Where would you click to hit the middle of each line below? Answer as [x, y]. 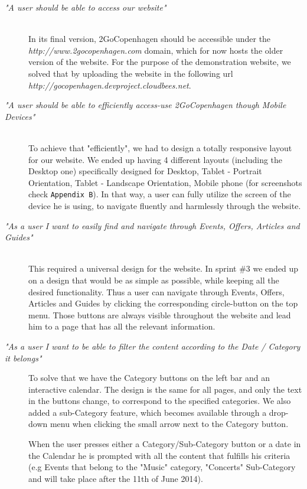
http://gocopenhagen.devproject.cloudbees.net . [110, 85]
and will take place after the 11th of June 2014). [116, 478]
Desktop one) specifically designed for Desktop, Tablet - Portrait [145, 171]
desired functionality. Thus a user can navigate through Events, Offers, [156, 291]
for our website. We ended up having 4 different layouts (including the [156, 159]
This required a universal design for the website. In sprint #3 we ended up [164, 268]
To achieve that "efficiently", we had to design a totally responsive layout [160, 147]
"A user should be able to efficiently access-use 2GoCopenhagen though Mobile [146, 105]
